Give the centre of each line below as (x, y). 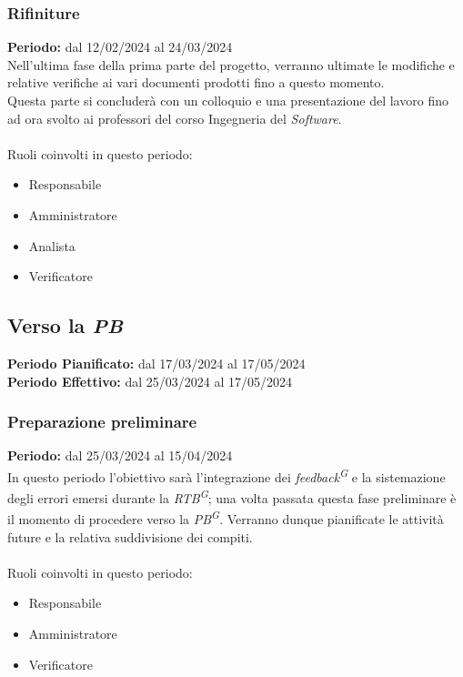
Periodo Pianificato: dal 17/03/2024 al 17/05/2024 (156, 363)
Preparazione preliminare (102, 422)
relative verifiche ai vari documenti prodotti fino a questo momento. (196, 82)
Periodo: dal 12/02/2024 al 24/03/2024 (120, 47)
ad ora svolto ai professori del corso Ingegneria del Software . (175, 118)
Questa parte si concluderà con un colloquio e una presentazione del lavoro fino (228, 100)
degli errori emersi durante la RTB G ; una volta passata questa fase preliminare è (232, 496)
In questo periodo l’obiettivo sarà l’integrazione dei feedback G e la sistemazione (226, 475)
